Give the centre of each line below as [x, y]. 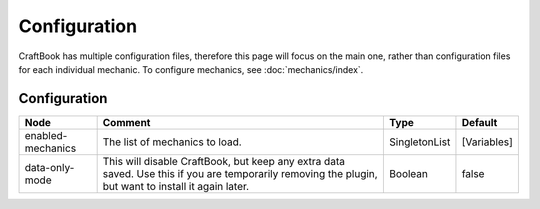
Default [479, 122]
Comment [126, 122]
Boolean [409, 173]
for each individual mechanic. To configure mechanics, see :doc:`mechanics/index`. [191, 69]
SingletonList [420, 142]
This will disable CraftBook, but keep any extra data [223, 161]
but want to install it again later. [176, 186]
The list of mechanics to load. [172, 142]
